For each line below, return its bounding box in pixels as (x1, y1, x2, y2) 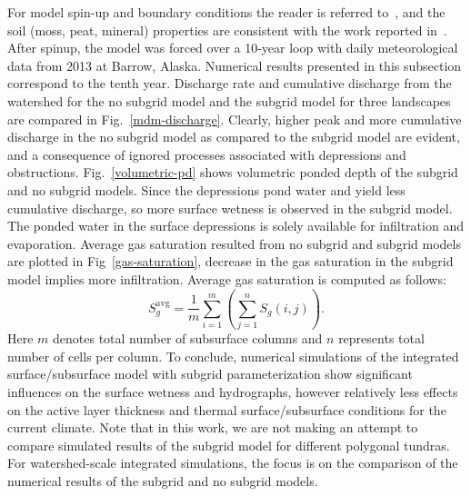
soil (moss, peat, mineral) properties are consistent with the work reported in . (7, 20, 447, 39)
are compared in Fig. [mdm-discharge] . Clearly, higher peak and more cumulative (7, 109, 462, 128)
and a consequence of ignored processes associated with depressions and (7, 144, 406, 164)
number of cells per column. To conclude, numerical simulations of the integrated (7, 346, 459, 365)
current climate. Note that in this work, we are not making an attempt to (7, 418, 418, 437)
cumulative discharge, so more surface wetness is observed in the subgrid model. (7, 198, 453, 217)
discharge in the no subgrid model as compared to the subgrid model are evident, (7, 127, 460, 146)
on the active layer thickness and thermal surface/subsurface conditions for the (7, 400, 446, 419)
